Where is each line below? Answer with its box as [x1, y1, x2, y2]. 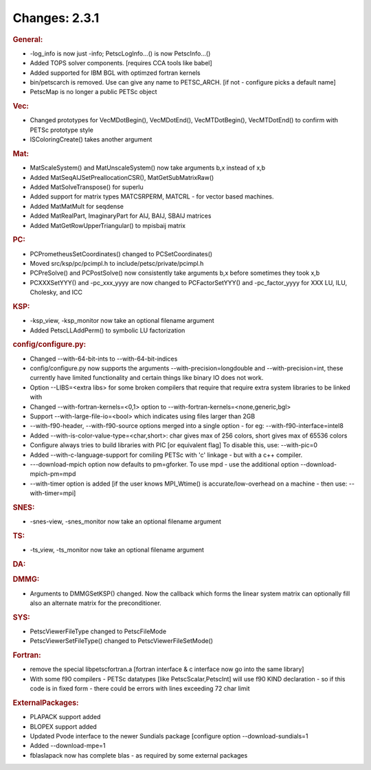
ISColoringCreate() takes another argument [30, 135, 153, 144]
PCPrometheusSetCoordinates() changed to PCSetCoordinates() [30, 249, 213, 258]
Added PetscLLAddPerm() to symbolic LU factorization [30, 326, 185, 335]
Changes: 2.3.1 [12, 10, 100, 25]
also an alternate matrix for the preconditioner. [30, 598, 161, 607]
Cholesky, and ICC [30, 288, 82, 297]
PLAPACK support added [30, 713, 101, 721]
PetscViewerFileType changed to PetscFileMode [30, 627, 167, 635]
